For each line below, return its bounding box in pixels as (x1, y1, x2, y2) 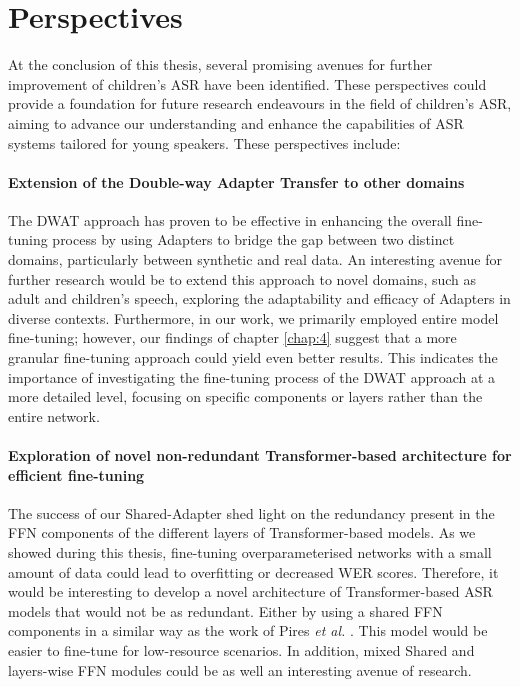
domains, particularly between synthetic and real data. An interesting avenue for (8, 249, 502, 270)
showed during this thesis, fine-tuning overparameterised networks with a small (8, 542, 492, 562)
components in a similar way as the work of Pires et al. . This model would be (8, 620, 488, 641)
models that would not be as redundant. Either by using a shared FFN (8, 600, 443, 621)
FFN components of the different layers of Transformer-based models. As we (8, 522, 476, 543)
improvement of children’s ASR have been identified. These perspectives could (8, 73, 487, 94)
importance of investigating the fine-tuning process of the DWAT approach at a (8, 366, 496, 387)
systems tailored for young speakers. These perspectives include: (8, 132, 401, 153)
